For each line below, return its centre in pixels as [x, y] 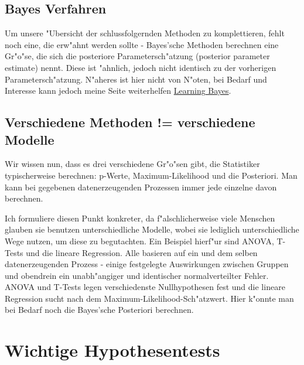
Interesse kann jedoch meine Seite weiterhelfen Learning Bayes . [118, 91]
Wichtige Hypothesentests [112, 350]
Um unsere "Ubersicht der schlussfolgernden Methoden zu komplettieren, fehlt [145, 33]
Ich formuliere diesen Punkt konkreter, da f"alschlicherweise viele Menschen [140, 218]
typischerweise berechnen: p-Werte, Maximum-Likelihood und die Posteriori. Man [151, 175]
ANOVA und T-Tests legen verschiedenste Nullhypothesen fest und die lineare [145, 287]
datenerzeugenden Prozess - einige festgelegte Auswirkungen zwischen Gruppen [147, 264]
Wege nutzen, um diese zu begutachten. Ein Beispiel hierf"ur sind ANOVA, [139, 241]
